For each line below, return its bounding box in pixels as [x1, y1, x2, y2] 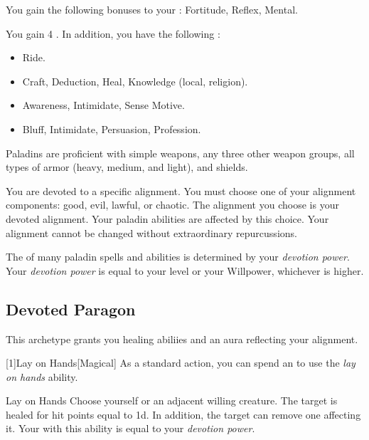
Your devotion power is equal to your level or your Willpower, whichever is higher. [6, 263, 364, 278]
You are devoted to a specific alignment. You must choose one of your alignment [6, 183, 356, 198]
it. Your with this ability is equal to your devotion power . [6, 421, 255, 436]
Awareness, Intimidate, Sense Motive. [22, 98, 185, 112]
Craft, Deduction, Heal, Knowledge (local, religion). [22, 73, 248, 88]
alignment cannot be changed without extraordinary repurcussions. [6, 225, 297, 240]
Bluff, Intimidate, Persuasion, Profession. [22, 121, 201, 136]
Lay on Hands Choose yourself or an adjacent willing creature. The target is [6, 393, 338, 408]
